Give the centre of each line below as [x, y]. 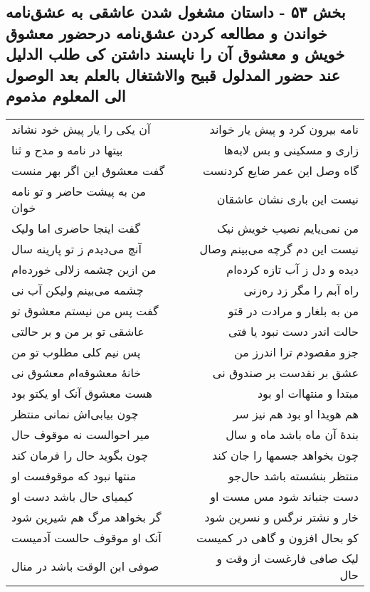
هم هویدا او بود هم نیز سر [296, 413]
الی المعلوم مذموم [66, 95]
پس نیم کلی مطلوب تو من [76, 351]
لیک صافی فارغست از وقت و [287, 558]
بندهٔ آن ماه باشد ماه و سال [292, 434]
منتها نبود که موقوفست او [74, 475]
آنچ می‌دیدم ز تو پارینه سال [76, 248]
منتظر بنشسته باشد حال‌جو [293, 475]
